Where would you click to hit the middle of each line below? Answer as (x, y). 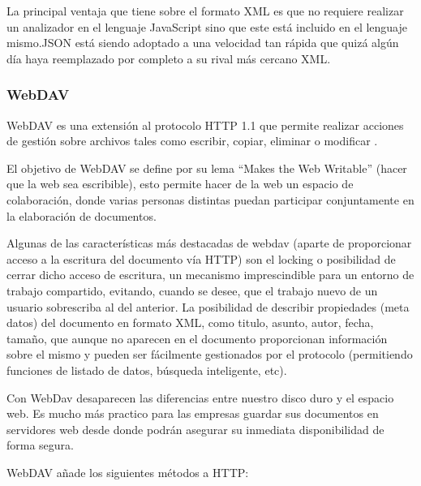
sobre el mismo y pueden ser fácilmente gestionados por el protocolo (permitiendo (210, 354)
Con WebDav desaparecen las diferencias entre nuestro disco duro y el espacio (200, 397)
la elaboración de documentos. (82, 215)
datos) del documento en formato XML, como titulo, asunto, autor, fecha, (190, 323)
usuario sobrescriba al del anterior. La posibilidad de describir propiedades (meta (208, 306)
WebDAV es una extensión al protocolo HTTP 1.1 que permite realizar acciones (205, 125)
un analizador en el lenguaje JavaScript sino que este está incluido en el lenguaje (207, 26)
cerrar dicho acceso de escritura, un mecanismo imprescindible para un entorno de (210, 275)
